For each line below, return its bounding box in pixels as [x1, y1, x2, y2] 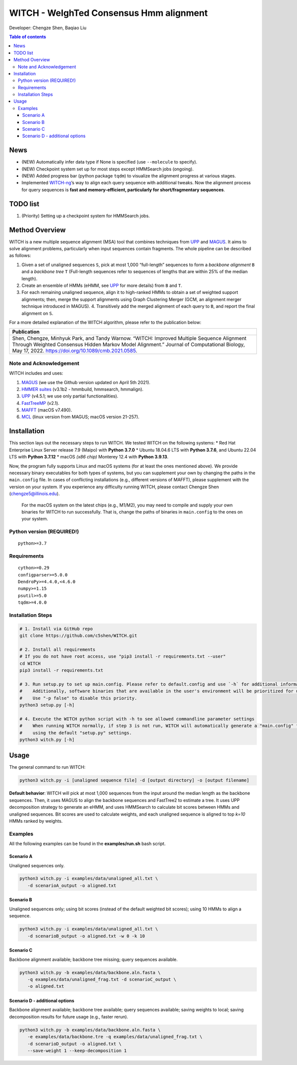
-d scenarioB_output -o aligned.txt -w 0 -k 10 [27, 933, 146, 939]
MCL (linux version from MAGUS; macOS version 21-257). [21, 414, 140, 420]
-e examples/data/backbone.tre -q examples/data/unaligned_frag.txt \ [27, 1034, 202, 1040]
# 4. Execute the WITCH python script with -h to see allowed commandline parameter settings [19, 716, 255, 722]
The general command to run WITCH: [9, 764, 86, 770]
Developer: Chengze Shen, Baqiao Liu [9, 25, 87, 31]
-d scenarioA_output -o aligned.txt [27, 883, 116, 888]
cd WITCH [19, 661, 41, 666]
